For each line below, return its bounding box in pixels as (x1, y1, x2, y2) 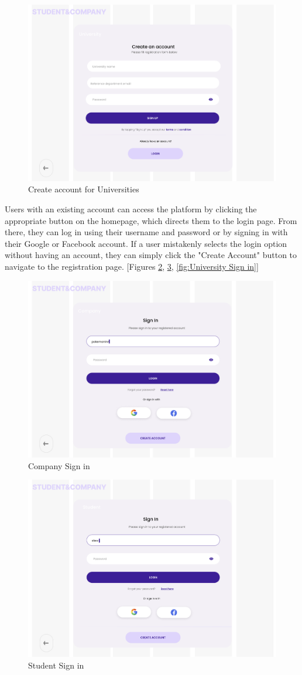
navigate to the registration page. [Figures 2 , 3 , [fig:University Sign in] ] (5, 260, 259, 273)
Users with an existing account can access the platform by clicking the (5, 203, 257, 215)
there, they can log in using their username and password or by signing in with (5, 226, 288, 238)
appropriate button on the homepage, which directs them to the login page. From (5, 214, 297, 226)
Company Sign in (28, 459, 90, 472)
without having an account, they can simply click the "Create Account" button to (5, 249, 297, 261)
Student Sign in (28, 659, 84, 671)
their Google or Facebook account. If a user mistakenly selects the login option (5, 237, 287, 249)
